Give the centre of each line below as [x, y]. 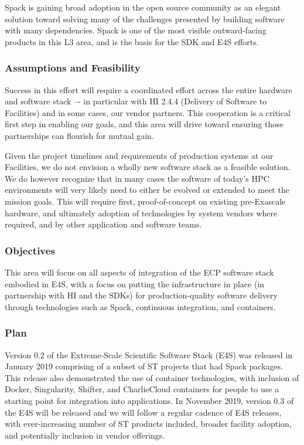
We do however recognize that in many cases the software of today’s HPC [137, 178]
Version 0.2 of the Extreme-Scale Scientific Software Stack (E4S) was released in [149, 354]
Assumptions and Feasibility [73, 68]
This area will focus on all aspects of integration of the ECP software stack [139, 272]
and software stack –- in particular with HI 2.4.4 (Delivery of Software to [136, 101]
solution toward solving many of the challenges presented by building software [145, 18]
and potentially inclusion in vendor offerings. [85, 435]
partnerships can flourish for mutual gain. [79, 135]
